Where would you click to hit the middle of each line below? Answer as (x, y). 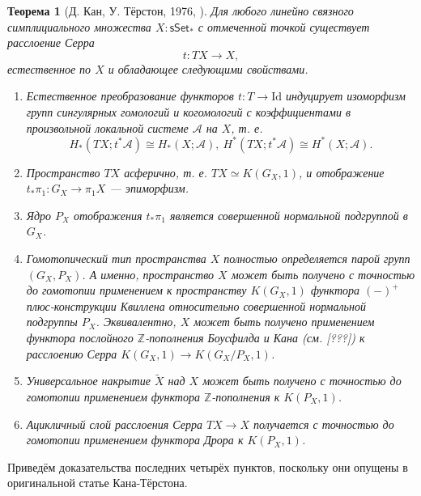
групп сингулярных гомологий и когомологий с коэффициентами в (188, 111)
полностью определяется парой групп (317, 259)
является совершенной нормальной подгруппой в (289, 215)
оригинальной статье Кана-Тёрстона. (98, 483)
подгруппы (52, 322)
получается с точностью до (324, 424)
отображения (108, 215)
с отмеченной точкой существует (284, 26)
